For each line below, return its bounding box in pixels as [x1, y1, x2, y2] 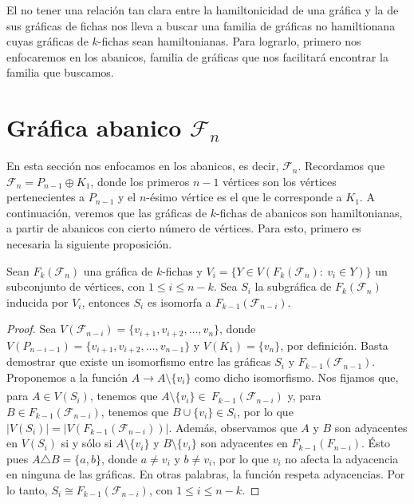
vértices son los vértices [223, 173, 337, 189]
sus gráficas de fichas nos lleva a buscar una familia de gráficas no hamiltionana [6, 17, 396, 34]
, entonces [81, 293, 130, 310]
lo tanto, [6, 481, 48, 498]
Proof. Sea [6, 320, 57, 337]
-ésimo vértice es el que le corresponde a [146, 189, 342, 205]
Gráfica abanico [6, 111, 182, 144]
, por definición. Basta [280, 336, 388, 353]
